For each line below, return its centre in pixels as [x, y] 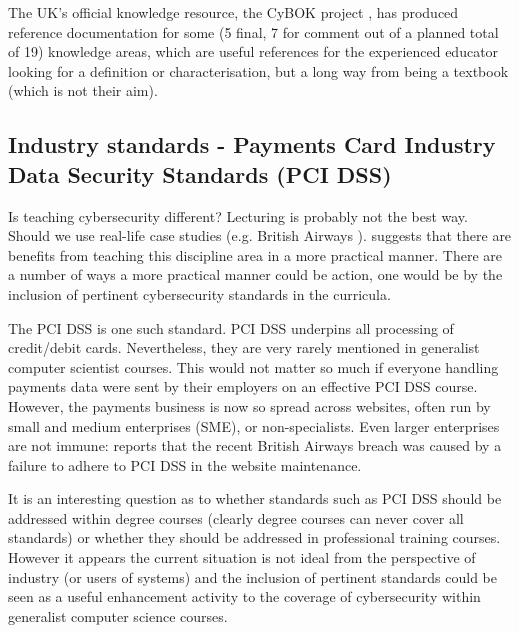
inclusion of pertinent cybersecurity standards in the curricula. [199, 293]
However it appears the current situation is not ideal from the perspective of [242, 557]
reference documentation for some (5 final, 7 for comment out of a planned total [253, 31]
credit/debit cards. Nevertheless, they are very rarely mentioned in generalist [244, 347]
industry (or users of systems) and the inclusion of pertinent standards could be [252, 576]
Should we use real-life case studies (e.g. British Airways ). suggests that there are [260, 235]
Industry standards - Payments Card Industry [252, 144]
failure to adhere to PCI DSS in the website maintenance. [185, 464]
